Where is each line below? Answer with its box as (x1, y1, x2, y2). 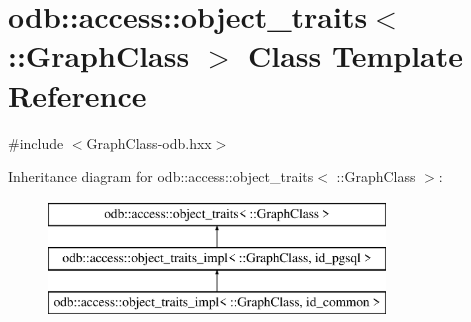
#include (8, 132, 64, 153)
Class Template (247, 35, 463, 76)
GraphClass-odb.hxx (86, 132, 212, 153)
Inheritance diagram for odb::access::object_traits (8, 166, 314, 187)
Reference (8, 74, 147, 115)
